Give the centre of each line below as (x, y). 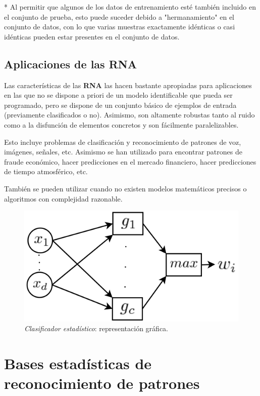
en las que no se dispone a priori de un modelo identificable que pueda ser (118, 95)
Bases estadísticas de (78, 363)
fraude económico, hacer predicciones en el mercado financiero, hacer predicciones (130, 161)
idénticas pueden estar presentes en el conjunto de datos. (92, 36)
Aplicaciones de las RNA (70, 64)
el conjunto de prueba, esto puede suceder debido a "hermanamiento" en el (119, 16)
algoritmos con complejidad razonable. (63, 198)
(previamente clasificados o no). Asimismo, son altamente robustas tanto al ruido (129, 115)
